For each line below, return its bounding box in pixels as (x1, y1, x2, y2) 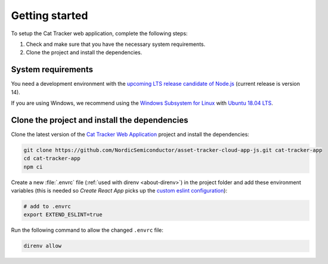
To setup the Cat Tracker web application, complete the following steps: (11, 30, 188, 37)
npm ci (23, 163, 43, 170)
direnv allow (23, 243, 62, 250)
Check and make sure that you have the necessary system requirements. (26, 41, 206, 48)
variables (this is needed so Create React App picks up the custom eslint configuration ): (11, 187, 228, 194)
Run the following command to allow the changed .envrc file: (11, 226, 164, 234)
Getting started (11, 9, 88, 22)
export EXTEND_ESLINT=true (23, 212, 103, 218)
